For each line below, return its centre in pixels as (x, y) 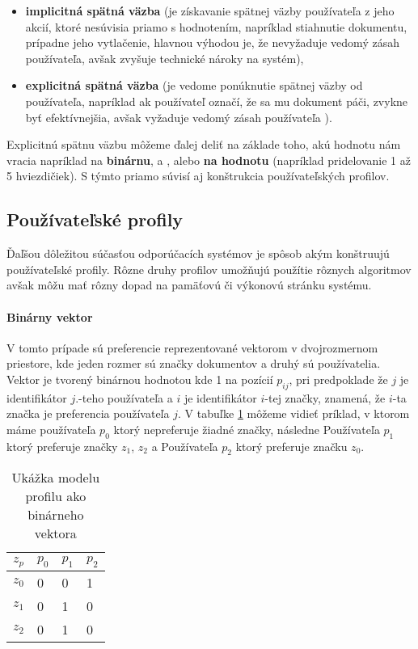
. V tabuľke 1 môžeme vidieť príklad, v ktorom (293, 413)
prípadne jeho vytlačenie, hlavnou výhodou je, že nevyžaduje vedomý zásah (212, 42)
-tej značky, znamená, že (325, 397)
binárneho (56, 515)
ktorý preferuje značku (291, 446)
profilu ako (56, 496)
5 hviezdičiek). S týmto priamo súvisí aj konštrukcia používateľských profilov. (198, 176)
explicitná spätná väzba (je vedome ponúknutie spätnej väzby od (194, 85)
